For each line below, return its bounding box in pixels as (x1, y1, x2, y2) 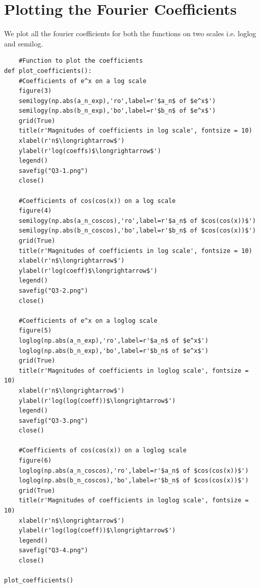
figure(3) (18, 87, 52, 95)
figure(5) (18, 327, 52, 335)
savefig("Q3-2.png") (18, 287, 88, 294)
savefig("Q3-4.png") (18, 547, 88, 554)
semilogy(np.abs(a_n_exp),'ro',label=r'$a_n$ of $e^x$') (18, 97, 216, 105)
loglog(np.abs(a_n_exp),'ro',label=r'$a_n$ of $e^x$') (18, 337, 209, 344)
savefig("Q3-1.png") (18, 167, 88, 174)
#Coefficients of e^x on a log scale (18, 77, 147, 85)
